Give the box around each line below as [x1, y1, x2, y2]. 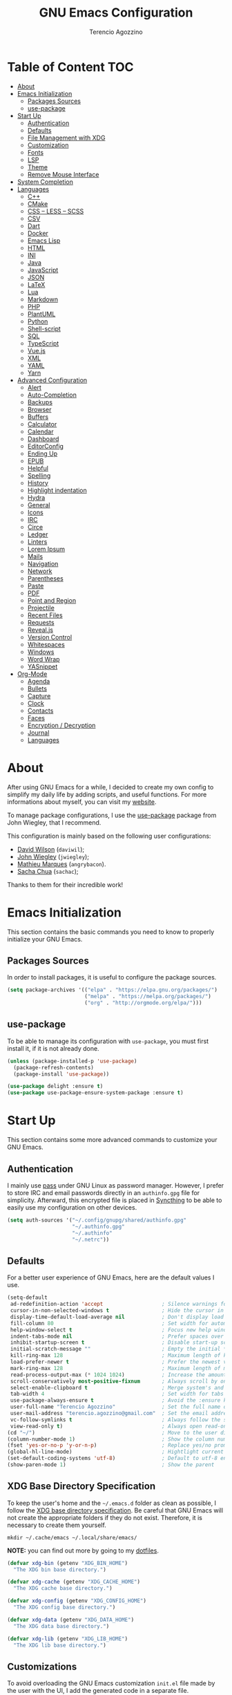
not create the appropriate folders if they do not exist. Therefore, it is [7, 1513, 202, 1521]
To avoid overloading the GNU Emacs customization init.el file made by [7, 1679, 215, 1687]
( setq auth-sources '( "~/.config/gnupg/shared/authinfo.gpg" [7, 1217, 187, 1224]
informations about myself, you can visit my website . [7, 797, 157, 806]
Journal [27, 728, 50, 737]
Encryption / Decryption [27, 721, 96, 729]
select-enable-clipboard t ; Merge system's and [10, 1384, 224, 1391]
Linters [27, 537, 48, 545]
